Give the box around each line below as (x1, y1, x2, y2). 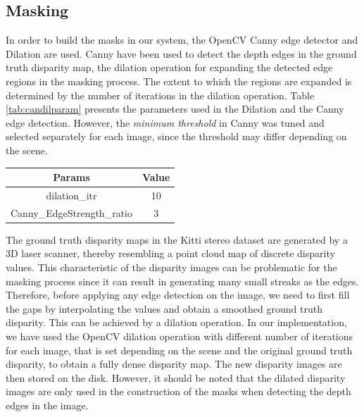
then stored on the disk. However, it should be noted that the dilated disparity (6, 370, 346, 385)
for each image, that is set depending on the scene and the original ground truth (6, 342, 353, 357)
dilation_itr (46, 187, 97, 202)
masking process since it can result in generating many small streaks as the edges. (6, 273, 359, 288)
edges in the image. (6, 397, 89, 412)
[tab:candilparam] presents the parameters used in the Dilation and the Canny (6, 101, 344, 116)
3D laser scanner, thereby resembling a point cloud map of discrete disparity (6, 246, 335, 261)
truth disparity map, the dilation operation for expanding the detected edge (6, 60, 333, 75)
